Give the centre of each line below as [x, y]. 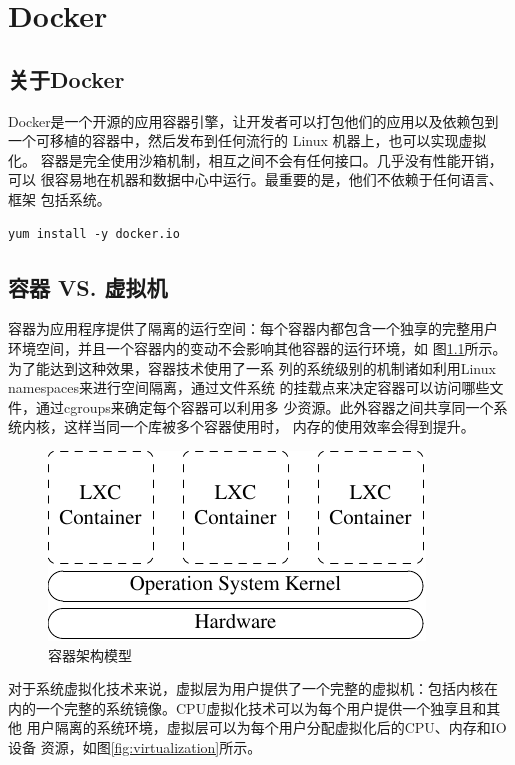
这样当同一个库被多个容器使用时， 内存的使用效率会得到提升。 [269, 426]
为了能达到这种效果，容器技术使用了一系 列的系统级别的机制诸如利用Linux [252, 367]
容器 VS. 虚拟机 [88, 286]
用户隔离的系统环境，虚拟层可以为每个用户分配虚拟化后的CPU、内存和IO [266, 727]
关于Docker [66, 78]
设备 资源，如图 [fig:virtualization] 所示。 [135, 746]
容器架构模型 [90, 654]
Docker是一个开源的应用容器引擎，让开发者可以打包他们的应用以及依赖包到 [253, 120]
